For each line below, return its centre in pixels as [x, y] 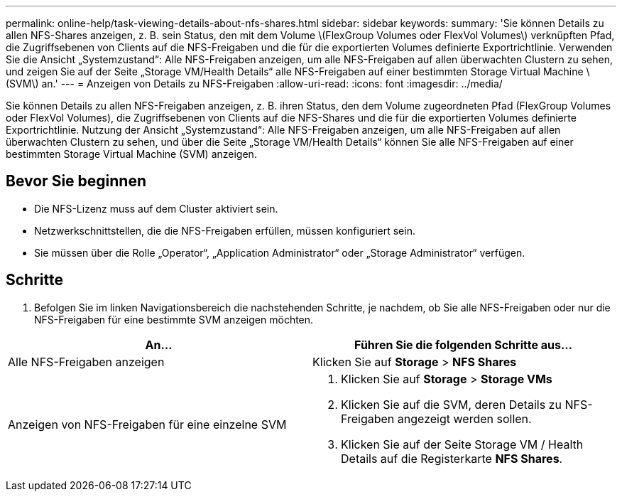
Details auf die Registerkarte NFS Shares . [452, 458]
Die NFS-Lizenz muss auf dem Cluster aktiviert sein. [156, 208]
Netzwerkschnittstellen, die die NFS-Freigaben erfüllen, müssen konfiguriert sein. [225, 230]
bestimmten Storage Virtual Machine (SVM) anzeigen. [131, 154]
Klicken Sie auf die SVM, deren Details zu [451, 404]
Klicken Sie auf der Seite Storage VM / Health [462, 444]
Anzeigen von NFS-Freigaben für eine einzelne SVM [147, 424]
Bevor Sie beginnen [76, 181]
